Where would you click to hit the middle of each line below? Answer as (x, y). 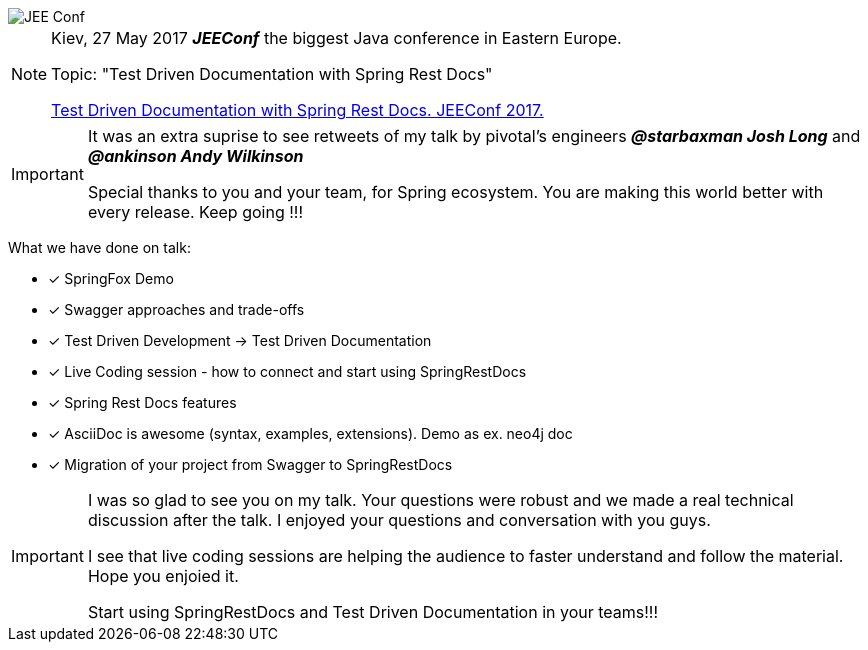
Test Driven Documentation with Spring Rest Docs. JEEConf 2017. (297, 110)
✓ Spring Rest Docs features (142, 402)
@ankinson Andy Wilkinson (195, 156)
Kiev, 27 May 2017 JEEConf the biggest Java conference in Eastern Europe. (336, 38)
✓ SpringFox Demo (111, 278)
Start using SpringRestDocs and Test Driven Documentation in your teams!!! (373, 612)
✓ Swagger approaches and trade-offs (176, 309)
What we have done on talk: (99, 247)
